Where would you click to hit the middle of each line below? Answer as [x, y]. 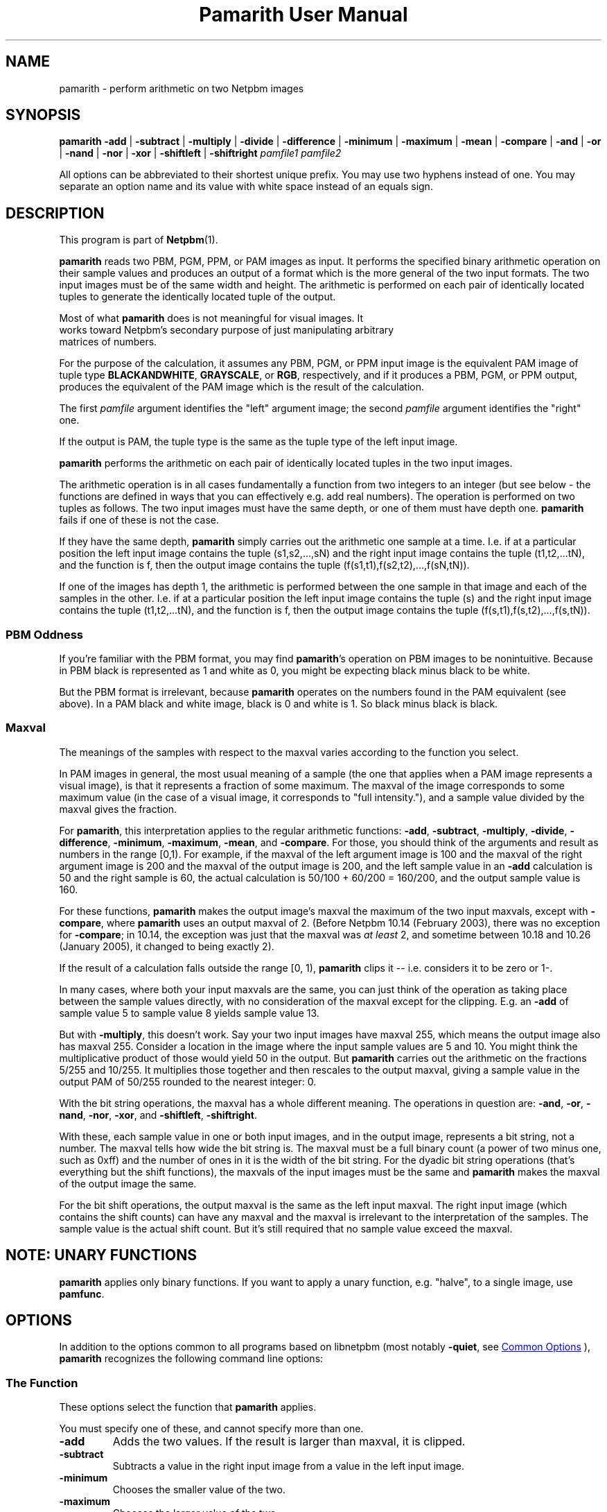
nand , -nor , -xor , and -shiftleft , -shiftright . [158, 1115]
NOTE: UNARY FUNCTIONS [101, 1255]
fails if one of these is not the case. [139, 520]
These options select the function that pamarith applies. [188, 1407]
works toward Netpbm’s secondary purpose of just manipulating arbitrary [227, 330]
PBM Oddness [45, 634]
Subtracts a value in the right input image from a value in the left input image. [289, 1466]
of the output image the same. [128, 1183]
